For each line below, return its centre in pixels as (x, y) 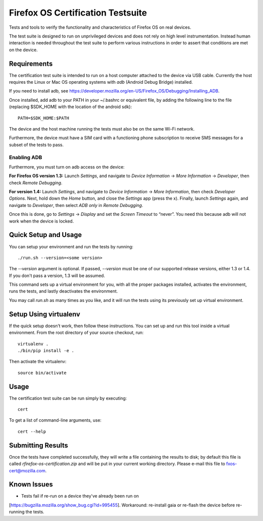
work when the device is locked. (41, 221)
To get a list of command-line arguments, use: (55, 420)
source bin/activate (42, 373)
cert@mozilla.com (27, 470)
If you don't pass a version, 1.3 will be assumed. (57, 276)
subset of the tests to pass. (36, 145)
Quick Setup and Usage (46, 235)
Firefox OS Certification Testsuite (78, 13)
